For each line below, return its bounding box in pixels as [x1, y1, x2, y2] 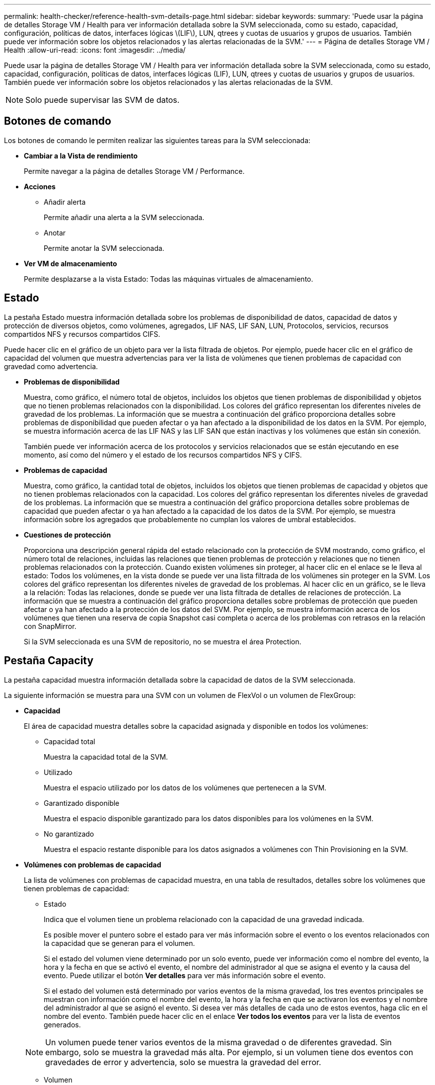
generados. [44, 1020, 81, 1029]
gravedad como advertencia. [4, 362, 98, 371]
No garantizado [44, 829, 94, 838]
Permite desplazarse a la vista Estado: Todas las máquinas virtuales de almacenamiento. [24, 274, 313, 283]
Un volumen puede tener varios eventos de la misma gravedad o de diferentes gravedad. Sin [45, 1037, 392, 1047]
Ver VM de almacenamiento [24, 259, 117, 268]
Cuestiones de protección [24, 530, 111, 539]
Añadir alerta [44, 197, 86, 206]
